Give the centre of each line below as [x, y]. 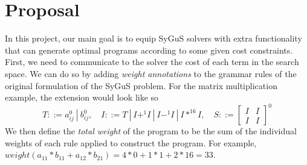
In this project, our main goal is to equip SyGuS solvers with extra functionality [153, 38]
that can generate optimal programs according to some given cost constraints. [149, 50]
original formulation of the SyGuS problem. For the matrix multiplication [141, 85]
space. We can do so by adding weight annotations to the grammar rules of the [151, 73]
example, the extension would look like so [82, 97]
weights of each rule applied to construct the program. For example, [131, 142]
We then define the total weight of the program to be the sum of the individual [151, 131]
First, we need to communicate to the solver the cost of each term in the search [152, 62]
